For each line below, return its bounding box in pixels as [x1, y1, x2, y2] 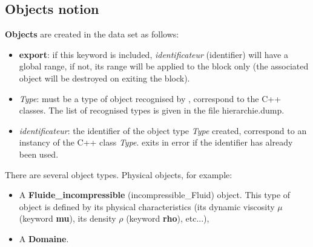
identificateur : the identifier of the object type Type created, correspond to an [19, 124, 307, 136]
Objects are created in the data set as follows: [5, 28, 179, 40]
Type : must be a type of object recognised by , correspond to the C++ [19, 92, 282, 104]
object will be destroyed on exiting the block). [19, 71, 190, 84]
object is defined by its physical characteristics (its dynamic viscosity [19, 200, 275, 213]
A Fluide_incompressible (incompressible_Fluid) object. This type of [19, 188, 291, 201]
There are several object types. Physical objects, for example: [5, 168, 232, 181]
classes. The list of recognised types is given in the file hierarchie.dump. [19, 104, 285, 117]
